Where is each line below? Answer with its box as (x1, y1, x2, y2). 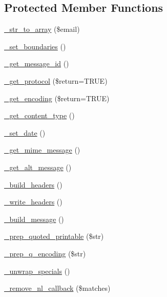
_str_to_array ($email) (4, 24, 80, 34)
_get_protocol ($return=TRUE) (4, 75, 108, 86)
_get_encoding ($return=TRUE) (4, 92, 110, 103)
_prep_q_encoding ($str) (4, 248, 86, 258)
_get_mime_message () (4, 144, 80, 155)
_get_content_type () (4, 110, 75, 121)
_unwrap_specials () (4, 265, 70, 276)
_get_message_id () (4, 58, 69, 69)
